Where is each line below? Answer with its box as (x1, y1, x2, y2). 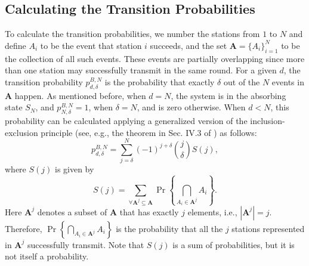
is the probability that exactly (104, 75, 215, 88)
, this (270, 101, 289, 113)
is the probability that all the (116, 222, 223, 234)
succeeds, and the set (150, 39, 227, 51)
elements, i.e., (187, 205, 237, 218)
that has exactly (119, 205, 179, 218)
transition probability (5, 75, 83, 88)
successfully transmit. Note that (27, 238, 144, 250)
